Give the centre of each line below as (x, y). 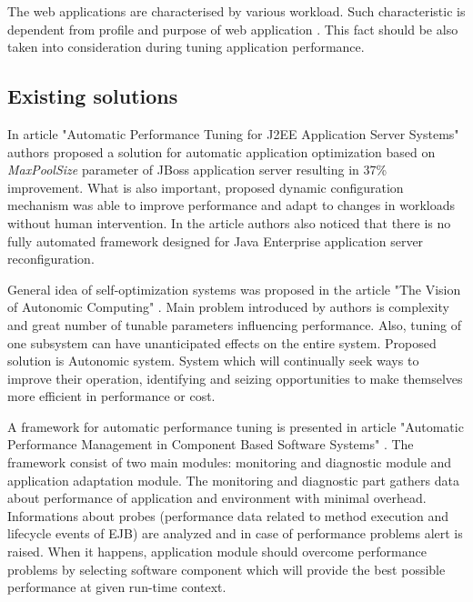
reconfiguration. (51, 259)
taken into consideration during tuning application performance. (186, 47)
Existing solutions (93, 96)
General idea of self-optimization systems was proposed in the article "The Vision (234, 289)
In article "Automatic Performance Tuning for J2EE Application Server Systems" (233, 133)
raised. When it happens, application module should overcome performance (217, 552)
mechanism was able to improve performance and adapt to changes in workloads (231, 205)
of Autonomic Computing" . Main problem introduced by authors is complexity (228, 307)
